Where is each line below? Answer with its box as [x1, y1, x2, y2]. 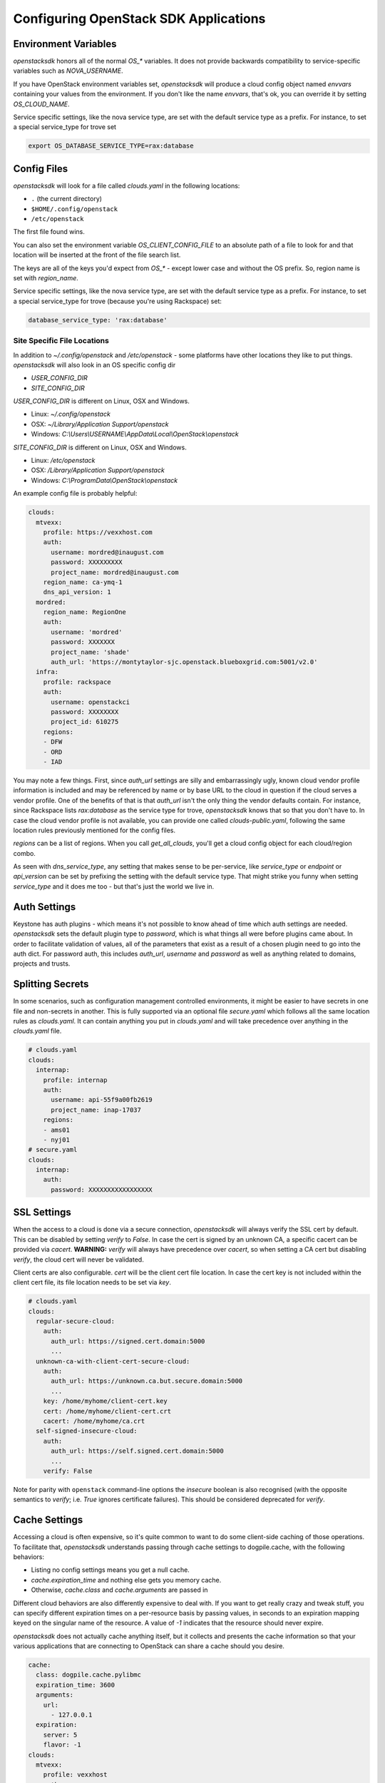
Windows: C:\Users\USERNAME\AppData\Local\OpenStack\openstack [31, 430, 239, 439]
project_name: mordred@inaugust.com [51, 568, 179, 576]
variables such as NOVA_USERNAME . [13, 66, 123, 75]
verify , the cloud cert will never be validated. [13, 1255, 144, 1264]
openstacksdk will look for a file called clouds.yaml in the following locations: [13, 181, 240, 190]
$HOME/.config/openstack [31, 205, 118, 213]
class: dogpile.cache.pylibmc [36, 1671, 142, 1679]
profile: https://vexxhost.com [43, 528, 153, 536]
